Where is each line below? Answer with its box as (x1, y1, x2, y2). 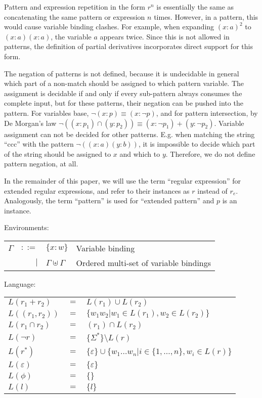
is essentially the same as (156, 2, 234, 12)
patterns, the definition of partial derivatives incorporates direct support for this (4, 41, 253, 52)
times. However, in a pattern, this (154, 11, 258, 22)
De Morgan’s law (4, 117, 57, 128)
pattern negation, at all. (4, 158, 78, 169)
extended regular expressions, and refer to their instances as (4, 185, 190, 196)
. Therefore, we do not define (165, 148, 255, 159)
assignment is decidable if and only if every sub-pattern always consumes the (4, 87, 242, 98)
